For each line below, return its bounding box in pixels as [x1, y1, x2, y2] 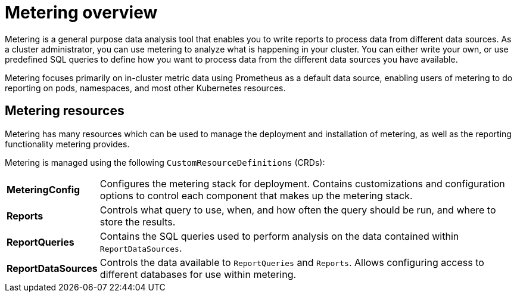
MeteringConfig [7, 183, 80, 196]
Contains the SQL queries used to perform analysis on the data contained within [99, 230, 459, 242]
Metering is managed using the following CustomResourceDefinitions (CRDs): [5, 157, 325, 168]
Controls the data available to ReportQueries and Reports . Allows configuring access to [99, 256, 484, 268]
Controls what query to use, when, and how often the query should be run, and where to [99, 203, 496, 216]
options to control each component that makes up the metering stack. [99, 189, 413, 202]
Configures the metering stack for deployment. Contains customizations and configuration [99, 177, 505, 190]
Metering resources [5, 103, 124, 119]
